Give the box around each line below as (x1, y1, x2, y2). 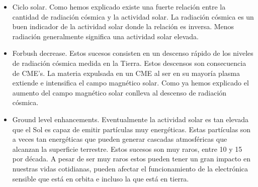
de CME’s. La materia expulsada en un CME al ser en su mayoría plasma (12, 67, 240, 78)
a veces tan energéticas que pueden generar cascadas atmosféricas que (12, 134, 227, 144)
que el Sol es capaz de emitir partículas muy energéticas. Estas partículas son (12, 124, 251, 134)
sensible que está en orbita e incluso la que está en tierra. (12, 173, 189, 183)
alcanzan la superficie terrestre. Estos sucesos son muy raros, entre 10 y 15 (12, 143, 242, 154)
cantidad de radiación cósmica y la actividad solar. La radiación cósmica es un (12, 11, 254, 22)
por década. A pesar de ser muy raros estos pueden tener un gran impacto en (12, 153, 250, 164)
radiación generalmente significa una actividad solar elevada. (12, 31, 199, 41)
